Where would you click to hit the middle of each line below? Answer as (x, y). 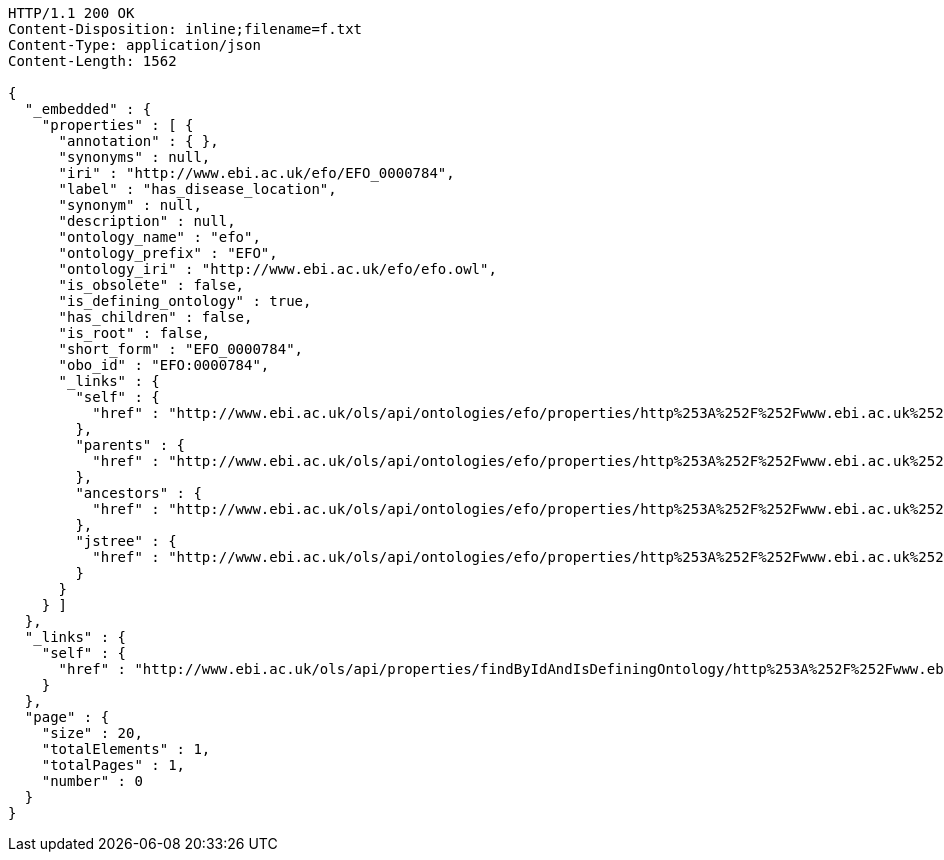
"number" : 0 (92, 781)
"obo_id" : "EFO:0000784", (164, 365)
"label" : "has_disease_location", (197, 189)
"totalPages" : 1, (113, 765)
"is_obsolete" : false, (151, 285)
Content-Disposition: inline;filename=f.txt (185, 29)
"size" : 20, (92, 733)
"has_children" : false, (155, 317)
